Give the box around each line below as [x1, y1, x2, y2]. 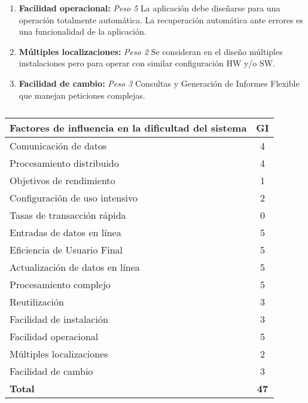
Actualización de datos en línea [10, 260, 140, 274]
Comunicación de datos [10, 139, 107, 153]
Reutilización [10, 295, 64, 309]
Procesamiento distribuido [10, 156, 119, 170]
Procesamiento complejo [10, 277, 111, 292]
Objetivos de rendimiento [10, 173, 115, 188]
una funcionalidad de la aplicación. [19, 25, 147, 38]
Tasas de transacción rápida [10, 208, 126, 222]
